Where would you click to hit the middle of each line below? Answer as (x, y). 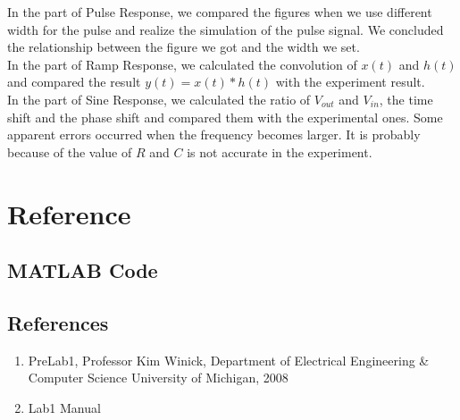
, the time (406, 99)
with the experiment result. (350, 82)
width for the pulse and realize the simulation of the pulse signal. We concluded (226, 29)
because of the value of (70, 151)
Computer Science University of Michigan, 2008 (158, 378)
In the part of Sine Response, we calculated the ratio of (159, 99)
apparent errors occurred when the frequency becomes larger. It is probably (214, 134)
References (58, 322)
